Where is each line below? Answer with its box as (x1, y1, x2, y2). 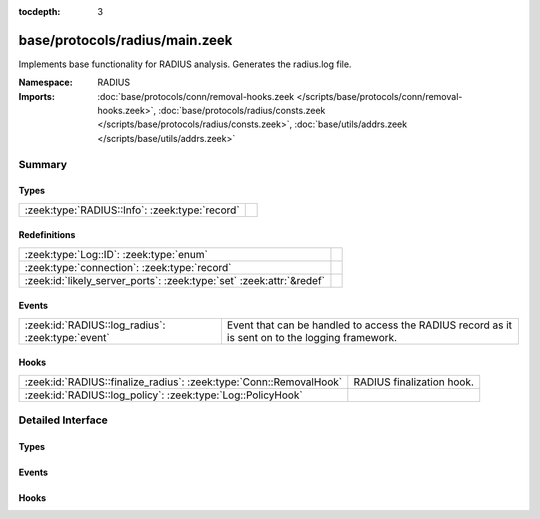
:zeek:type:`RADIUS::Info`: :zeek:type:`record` (24, 203, 240, 217)
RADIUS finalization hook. (353, 375, 475, 389)
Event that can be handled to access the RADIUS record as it (226, 318, 513, 332)
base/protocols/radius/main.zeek (18, 31, 233, 49)
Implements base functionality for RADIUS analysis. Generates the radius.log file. (18, 58, 352, 70)
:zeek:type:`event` (24, 330, 110, 344)
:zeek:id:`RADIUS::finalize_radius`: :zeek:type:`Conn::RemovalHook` (24, 375, 343, 389)
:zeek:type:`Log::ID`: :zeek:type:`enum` (24, 247, 209, 261)
